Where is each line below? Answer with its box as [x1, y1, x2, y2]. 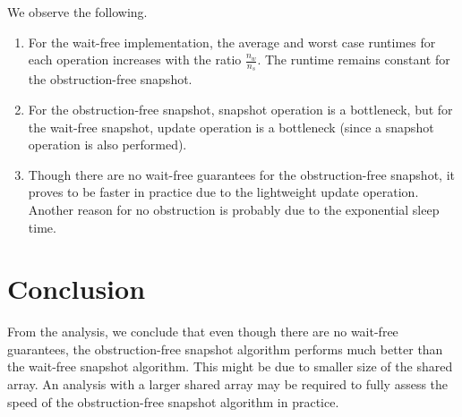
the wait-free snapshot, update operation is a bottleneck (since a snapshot [28, 117, 434, 136]
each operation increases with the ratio [28, 50, 242, 69]
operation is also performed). [28, 135, 187, 154]
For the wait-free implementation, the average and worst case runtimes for [28, 32, 436, 51]
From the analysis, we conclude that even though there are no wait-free [7, 322, 398, 341]
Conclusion [7, 270, 146, 307]
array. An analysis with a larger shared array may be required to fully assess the [7, 375, 449, 394]
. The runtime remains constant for [257, 50, 450, 69]
